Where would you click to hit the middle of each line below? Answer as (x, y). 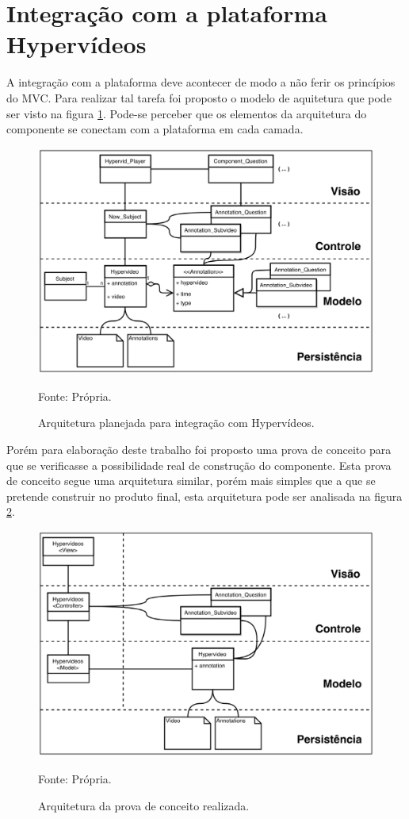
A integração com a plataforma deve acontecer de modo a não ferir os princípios (201, 82)
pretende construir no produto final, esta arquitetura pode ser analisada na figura (204, 496)
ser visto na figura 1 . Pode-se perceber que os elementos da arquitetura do (187, 113)
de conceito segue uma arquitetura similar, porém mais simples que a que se (191, 481)
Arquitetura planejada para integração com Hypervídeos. (176, 423)
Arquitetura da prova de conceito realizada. (144, 805)
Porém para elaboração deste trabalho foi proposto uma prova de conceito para (199, 449)
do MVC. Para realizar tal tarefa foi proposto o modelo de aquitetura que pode (199, 97)
